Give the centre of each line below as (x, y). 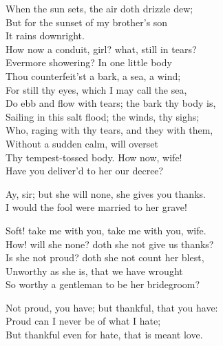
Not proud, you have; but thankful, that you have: (112, 307)
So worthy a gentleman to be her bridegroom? (103, 284)
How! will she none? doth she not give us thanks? (110, 244)
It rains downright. (45, 35)
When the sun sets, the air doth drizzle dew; (99, 8)
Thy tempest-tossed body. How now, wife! (94, 157)
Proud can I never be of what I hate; (83, 321)
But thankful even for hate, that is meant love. (104, 335)
